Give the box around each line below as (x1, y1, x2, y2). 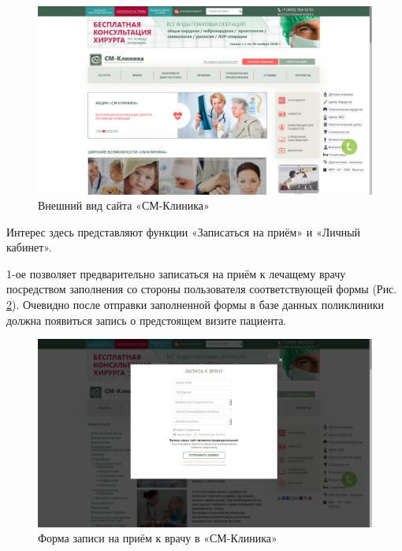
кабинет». (6, 239, 52, 255)
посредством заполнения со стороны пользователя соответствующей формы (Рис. (6, 281, 397, 297)
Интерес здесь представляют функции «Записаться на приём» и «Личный (6, 223, 361, 240)
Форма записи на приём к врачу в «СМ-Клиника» (38, 530, 277, 546)
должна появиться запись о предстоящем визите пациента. (6, 311, 287, 328)
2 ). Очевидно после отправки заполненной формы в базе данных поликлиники (6, 296, 385, 313)
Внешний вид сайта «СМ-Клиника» (38, 197, 210, 214)
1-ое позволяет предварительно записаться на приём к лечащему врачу (6, 265, 346, 281)
